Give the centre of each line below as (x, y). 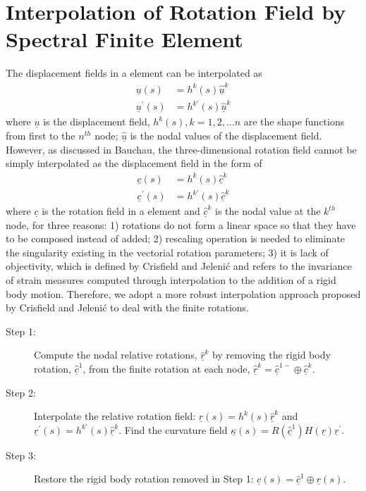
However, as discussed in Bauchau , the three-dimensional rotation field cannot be (181, 149)
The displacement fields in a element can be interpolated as (134, 73)
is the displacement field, (97, 122)
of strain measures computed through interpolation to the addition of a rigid (171, 280)
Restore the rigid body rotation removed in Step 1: (144, 479)
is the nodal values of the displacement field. (226, 135)
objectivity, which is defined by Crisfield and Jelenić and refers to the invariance (179, 266)
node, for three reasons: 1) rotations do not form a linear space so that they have (181, 224)
